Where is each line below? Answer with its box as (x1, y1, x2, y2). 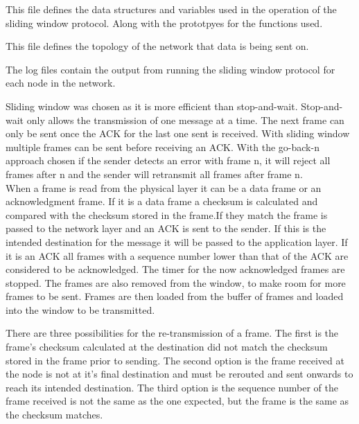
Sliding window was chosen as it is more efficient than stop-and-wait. (6, 98, 298, 113)
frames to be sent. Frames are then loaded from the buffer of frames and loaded (6, 289, 344, 303)
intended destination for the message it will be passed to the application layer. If (6, 234, 348, 249)
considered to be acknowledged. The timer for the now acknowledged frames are (6, 262, 345, 276)
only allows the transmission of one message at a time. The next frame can (26, 112, 344, 127)
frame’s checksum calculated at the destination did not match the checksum (6, 339, 328, 354)
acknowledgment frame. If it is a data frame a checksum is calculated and (6, 194, 318, 209)
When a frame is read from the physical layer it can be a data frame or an (6, 180, 322, 195)
